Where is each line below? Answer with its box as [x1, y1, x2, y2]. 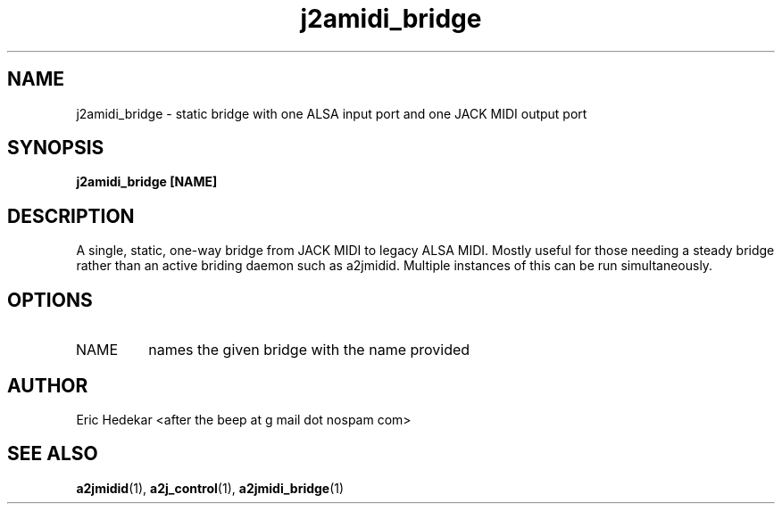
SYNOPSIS [7, 136, 104, 160]
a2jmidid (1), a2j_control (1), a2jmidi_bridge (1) [76, 480, 345, 496]
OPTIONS [7, 288, 93, 311]
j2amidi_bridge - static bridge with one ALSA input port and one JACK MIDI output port [76, 105, 587, 121]
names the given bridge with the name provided [148, 341, 470, 359]
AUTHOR [7, 374, 88, 397]
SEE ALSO [7, 442, 98, 466]
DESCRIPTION [7, 204, 135, 227]
